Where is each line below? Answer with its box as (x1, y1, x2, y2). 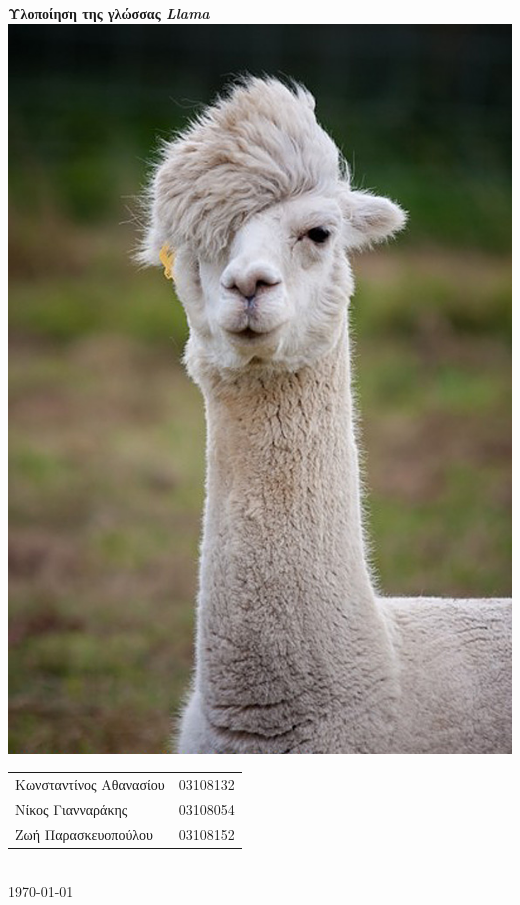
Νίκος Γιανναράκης (15, 798, 128, 819)
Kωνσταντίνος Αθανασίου (15, 773, 165, 794)
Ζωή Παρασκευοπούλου (15, 823, 154, 844)
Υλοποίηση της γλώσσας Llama (8, 3, 210, 23)
